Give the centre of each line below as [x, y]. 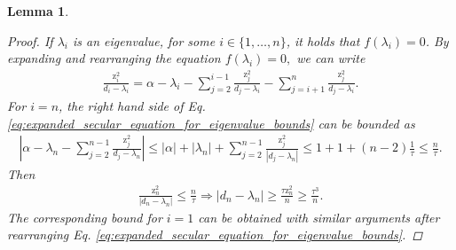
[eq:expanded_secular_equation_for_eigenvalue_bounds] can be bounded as [211, 123]
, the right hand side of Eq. [132, 106]
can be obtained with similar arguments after [319, 217]
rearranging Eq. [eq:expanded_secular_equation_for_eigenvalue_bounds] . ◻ [215, 234]
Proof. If [30, 40]
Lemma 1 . [38, 11]
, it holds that [323, 40]
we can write [331, 58]
